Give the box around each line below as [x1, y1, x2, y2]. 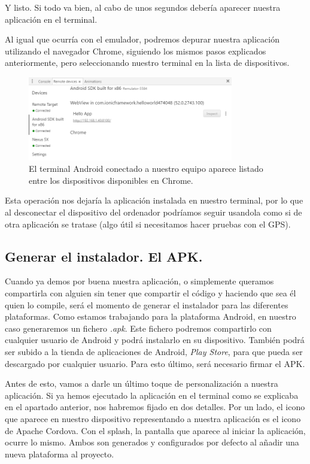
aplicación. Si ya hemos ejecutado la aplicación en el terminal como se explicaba [5, 389, 299, 401]
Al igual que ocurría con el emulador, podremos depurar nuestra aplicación [5, 33, 279, 46]
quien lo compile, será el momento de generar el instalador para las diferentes [5, 298, 288, 311]
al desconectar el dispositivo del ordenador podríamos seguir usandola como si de [5, 206, 302, 219]
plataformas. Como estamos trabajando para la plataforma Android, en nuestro [5, 310, 296, 323]
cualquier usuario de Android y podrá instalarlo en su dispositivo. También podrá [5, 333, 305, 346]
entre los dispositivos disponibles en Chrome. [29, 174, 193, 186]
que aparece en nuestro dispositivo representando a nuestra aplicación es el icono [5, 412, 301, 424]
